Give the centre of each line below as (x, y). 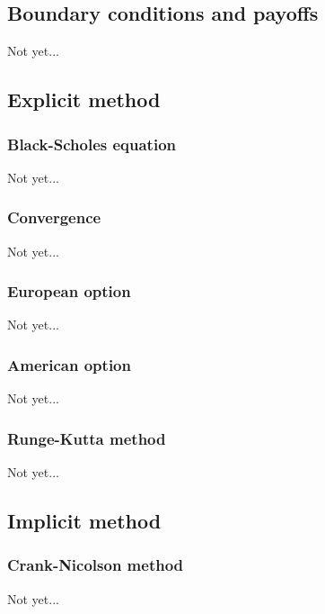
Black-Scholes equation (92, 144)
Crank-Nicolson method (96, 565)
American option (69, 364)
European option (69, 291)
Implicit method (84, 521)
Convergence (54, 217)
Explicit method (84, 99)
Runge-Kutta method (87, 438)
